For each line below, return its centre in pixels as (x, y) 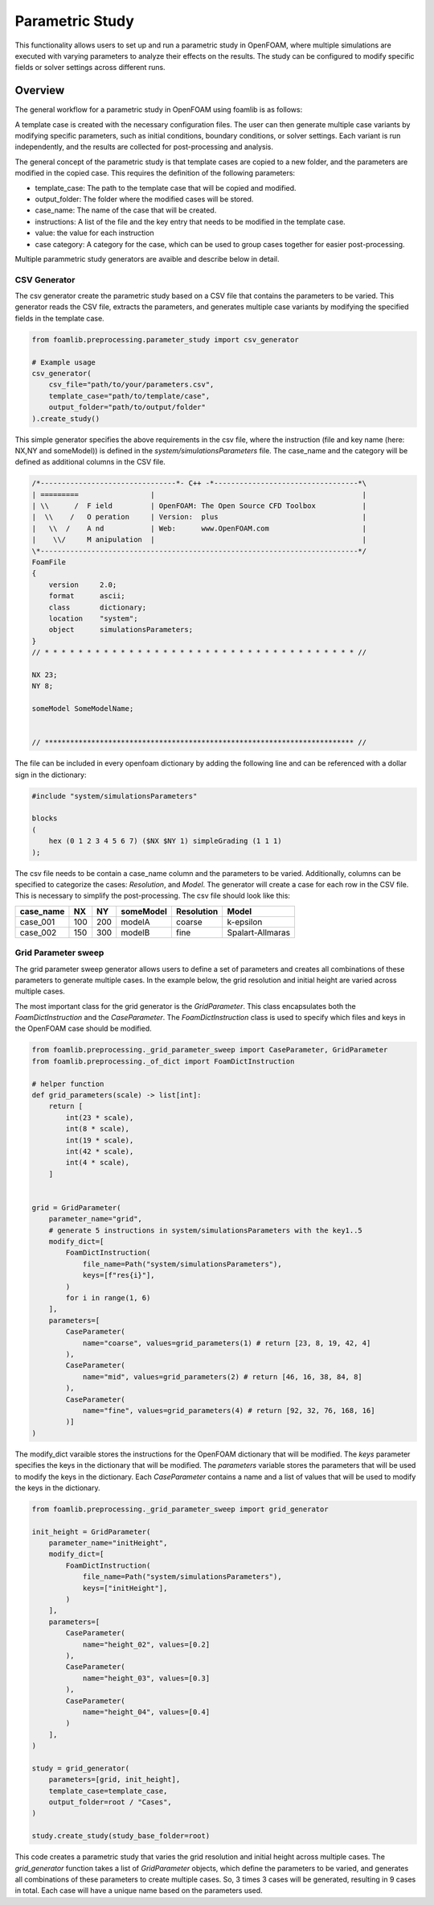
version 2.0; (83, 585)
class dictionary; (98, 607)
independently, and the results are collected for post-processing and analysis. (144, 147)
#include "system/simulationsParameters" (115, 796)
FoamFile (49, 562)
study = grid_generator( (81, 1768)
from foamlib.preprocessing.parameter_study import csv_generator (165, 339)
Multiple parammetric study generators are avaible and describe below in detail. (147, 258)
